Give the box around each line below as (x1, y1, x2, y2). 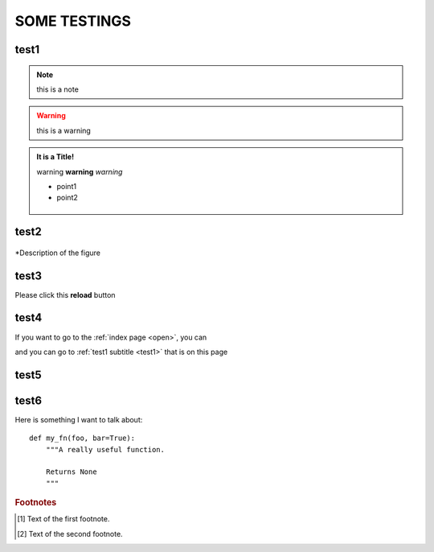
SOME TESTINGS (14, 12, 132, 30)
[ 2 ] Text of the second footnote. (17, 529, 124, 538)
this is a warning (36, 126, 92, 135)
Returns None (45, 468, 97, 476)
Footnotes (14, 497, 57, 509)
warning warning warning (36, 167, 123, 176)
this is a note (36, 84, 80, 94)
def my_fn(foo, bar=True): (29, 434, 136, 443)
